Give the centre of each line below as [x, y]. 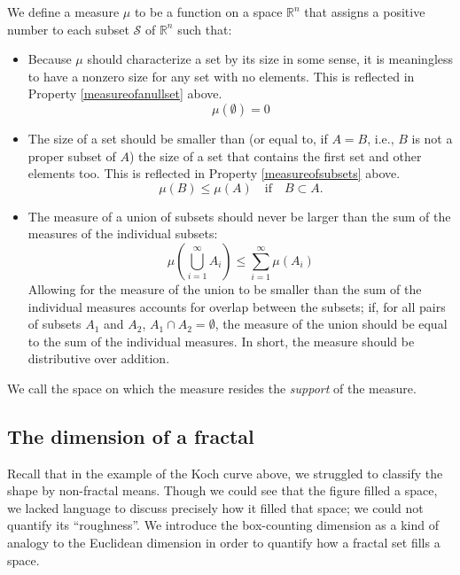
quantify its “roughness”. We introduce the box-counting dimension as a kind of [223, 525]
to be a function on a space [208, 12]
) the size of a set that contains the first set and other [275, 155]
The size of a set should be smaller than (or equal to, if [178, 138]
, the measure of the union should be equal [331, 324]
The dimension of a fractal [131, 435]
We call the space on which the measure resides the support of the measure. [212, 388]
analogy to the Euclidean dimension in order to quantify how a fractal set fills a [224, 543]
